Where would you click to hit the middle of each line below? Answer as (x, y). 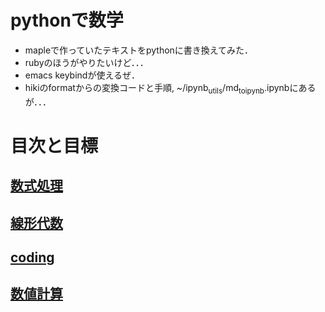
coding (32, 257)
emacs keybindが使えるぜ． (82, 75)
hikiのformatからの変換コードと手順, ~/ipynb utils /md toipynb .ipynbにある (170, 88)
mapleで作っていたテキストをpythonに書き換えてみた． (139, 50)
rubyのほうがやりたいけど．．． (86, 62)
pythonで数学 (67, 20)
